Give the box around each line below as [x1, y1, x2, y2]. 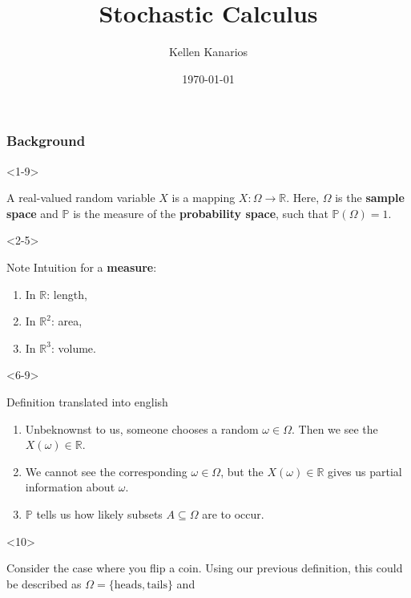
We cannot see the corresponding [25, 463, 187, 479]
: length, [46, 285, 87, 302]
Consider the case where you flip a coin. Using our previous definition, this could [6, 560, 403, 576]
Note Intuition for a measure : [6, 258, 157, 275]
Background [6, 131, 86, 151]
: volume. [50, 339, 96, 356]
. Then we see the [291, 420, 378, 437]
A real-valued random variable [6, 189, 155, 206]
